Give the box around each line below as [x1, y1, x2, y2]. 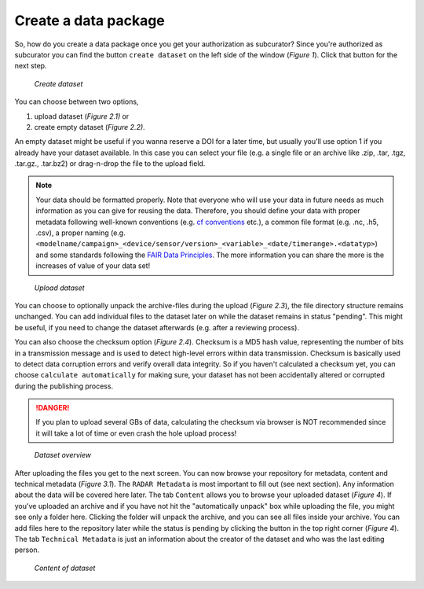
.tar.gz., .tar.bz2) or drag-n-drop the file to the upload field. [14, 159, 206, 168]
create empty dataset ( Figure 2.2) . [34, 122, 145, 131]
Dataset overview [34, 451, 92, 460]
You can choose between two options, [14, 97, 139, 106]
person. [14, 545, 40, 554]
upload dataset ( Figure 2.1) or [34, 111, 130, 121]
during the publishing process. [14, 381, 114, 391]
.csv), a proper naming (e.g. [35, 228, 126, 237]
